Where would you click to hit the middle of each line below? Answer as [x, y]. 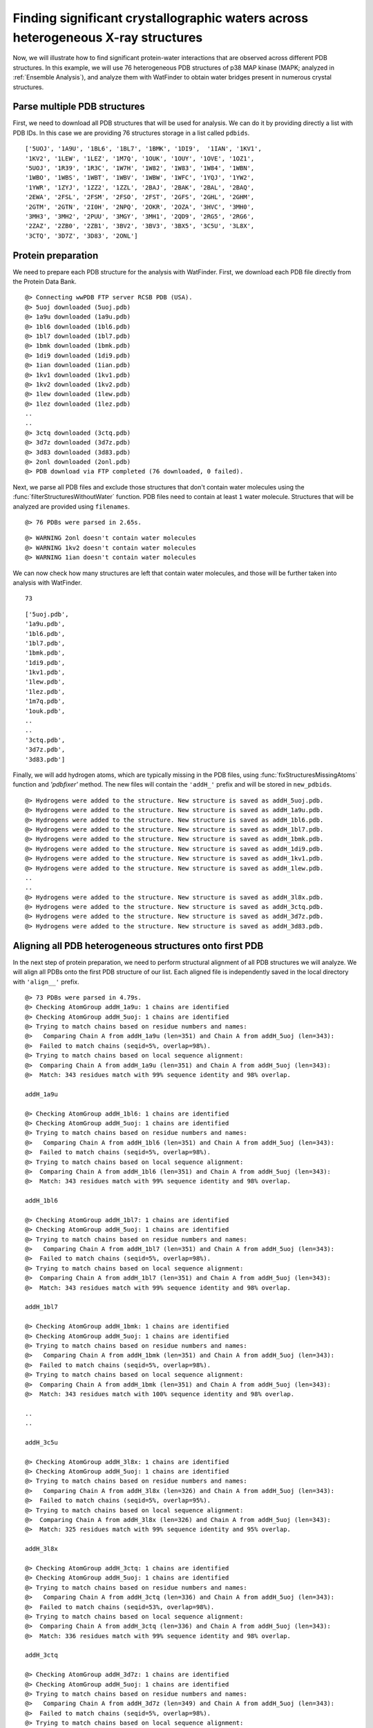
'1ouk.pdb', [45, 711]
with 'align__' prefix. [46, 982]
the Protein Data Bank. [45, 282]
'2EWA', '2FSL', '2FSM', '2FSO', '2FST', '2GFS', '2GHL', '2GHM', [140, 197]
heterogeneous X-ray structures [108, 37]
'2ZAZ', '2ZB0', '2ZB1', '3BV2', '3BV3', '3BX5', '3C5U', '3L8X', [140, 226]
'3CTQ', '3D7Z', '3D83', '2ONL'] [82, 236]
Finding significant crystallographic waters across [161, 18]
